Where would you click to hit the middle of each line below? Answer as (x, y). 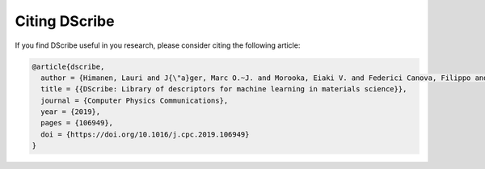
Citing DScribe (65, 21)
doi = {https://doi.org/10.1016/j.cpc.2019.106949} (145, 134)
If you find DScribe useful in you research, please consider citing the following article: (158, 45)
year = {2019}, (71, 112)
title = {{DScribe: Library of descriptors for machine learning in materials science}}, (224, 89)
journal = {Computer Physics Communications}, (135, 100)
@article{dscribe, (68, 66)
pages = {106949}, (77, 123)
